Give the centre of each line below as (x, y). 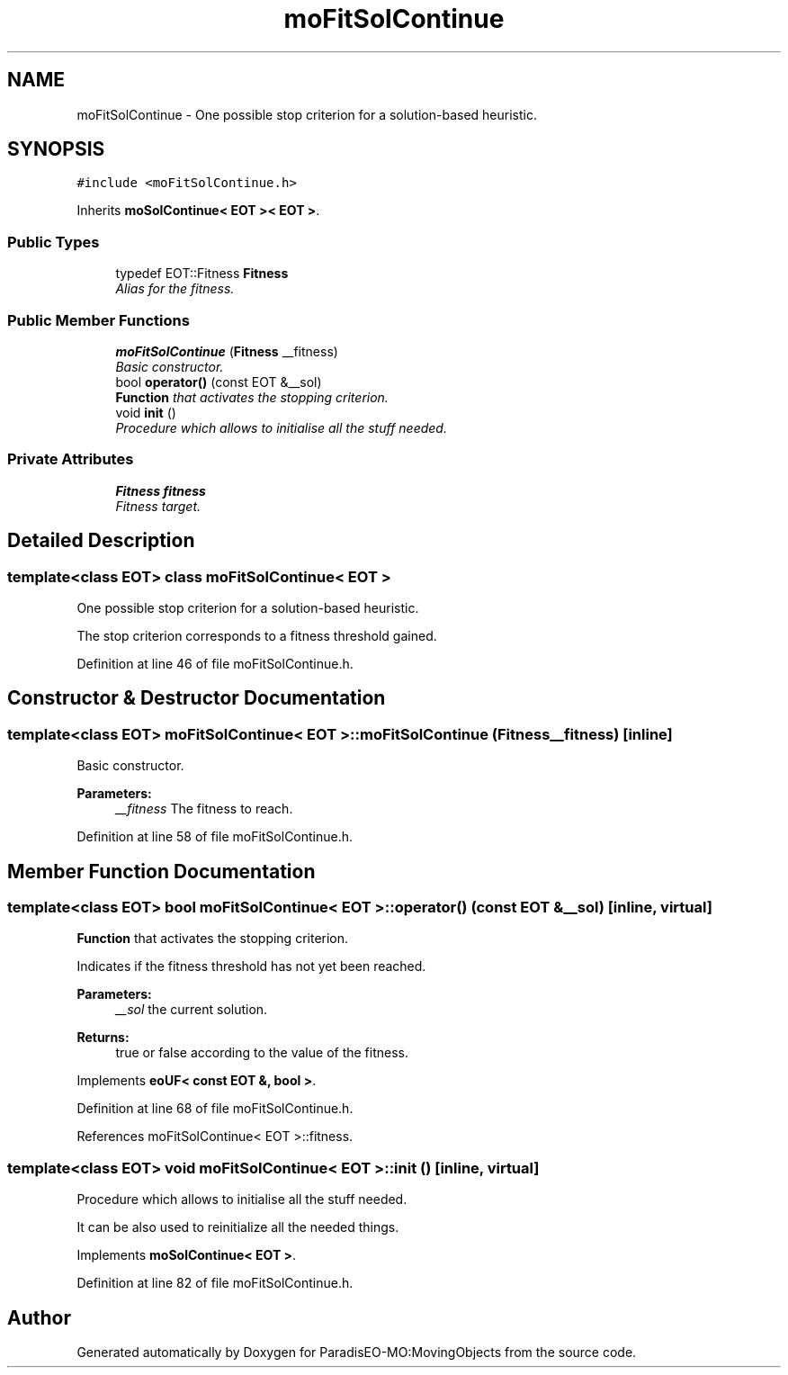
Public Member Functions (98, 320)
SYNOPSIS (56, 149)
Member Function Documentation (161, 871)
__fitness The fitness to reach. (204, 809)
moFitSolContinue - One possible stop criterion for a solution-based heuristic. (307, 114)
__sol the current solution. (192, 1010)
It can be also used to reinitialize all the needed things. (238, 1227)
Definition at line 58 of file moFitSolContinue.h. (215, 837)
